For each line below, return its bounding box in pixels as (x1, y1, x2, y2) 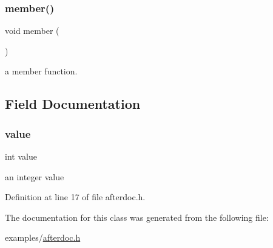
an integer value (5, 170, 64, 183)
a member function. (5, 65, 78, 77)
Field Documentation (5, 94, 141, 113)
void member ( (5, 24, 59, 37)
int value (5, 150, 37, 162)
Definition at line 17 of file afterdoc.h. (5, 191, 146, 203)
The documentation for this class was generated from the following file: (5, 210, 269, 223)
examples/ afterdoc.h (5, 231, 81, 244)
